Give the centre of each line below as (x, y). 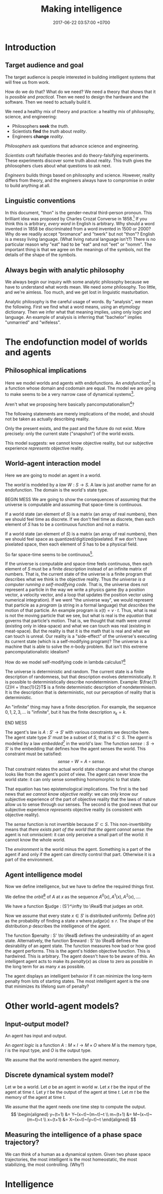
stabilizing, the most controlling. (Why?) (45, 1164)
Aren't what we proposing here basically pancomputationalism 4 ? (70, 404)
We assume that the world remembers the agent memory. (63, 1060)
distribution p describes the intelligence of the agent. (58, 926)
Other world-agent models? (62, 1006)
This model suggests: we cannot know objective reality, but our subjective (79, 443)
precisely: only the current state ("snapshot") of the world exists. (70, 433)
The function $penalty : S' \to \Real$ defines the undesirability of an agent (79, 936)
